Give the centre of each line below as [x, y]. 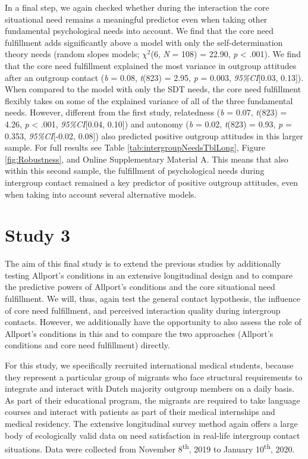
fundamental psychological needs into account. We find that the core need [139, 31]
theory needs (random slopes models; [72, 54]
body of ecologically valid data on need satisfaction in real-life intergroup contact [153, 435]
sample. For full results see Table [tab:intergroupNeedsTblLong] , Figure [135, 147]
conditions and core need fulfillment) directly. [87, 345]
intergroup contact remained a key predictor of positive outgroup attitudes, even [152, 182]
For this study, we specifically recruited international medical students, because [149, 365]
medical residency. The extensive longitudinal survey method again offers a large [151, 423]
